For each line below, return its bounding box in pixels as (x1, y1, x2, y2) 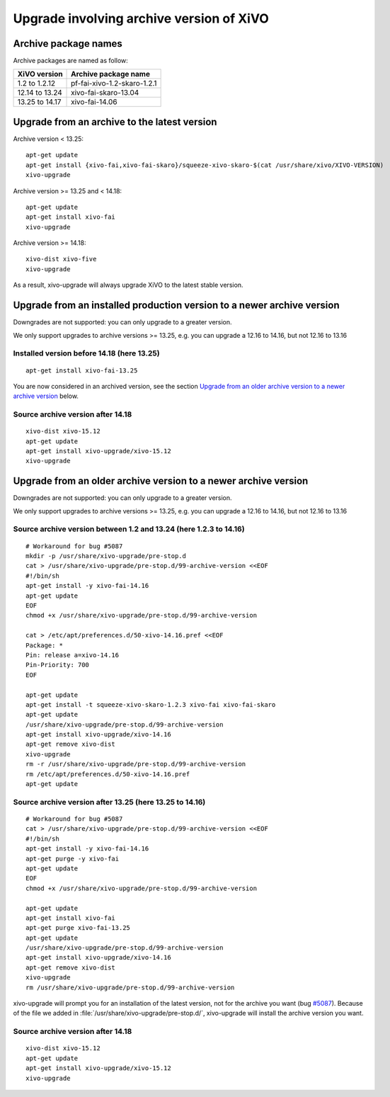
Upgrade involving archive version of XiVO (13, 11, 269, 26)
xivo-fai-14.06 (71, 97, 117, 107)
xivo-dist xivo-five (25, 255, 97, 263)
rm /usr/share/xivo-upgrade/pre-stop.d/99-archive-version (25, 983, 235, 991)
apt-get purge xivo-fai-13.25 (25, 924, 131, 932)
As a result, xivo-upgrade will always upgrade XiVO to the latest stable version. (13, 280, 243, 290)
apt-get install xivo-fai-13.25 (25, 366, 138, 375)
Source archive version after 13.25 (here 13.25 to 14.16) (13, 797, 206, 807)
